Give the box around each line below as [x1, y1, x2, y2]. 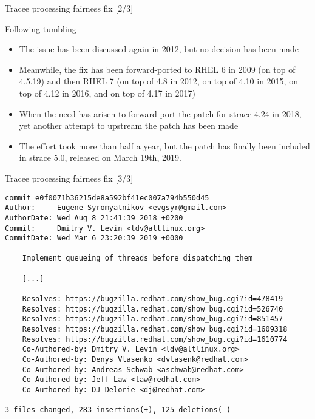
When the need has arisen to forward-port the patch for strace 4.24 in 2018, [19, 107, 302, 120]
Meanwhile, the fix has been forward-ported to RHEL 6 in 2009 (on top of [19, 63, 296, 75]
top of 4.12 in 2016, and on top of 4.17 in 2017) [19, 86, 195, 99]
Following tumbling [5, 22, 76, 35]
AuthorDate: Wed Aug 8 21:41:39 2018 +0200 [5, 213, 183, 222]
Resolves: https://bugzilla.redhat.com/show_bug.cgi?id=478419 [22, 295, 283, 304]
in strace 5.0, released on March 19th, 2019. [19, 151, 181, 164]
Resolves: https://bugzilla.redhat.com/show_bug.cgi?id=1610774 [22, 335, 288, 344]
